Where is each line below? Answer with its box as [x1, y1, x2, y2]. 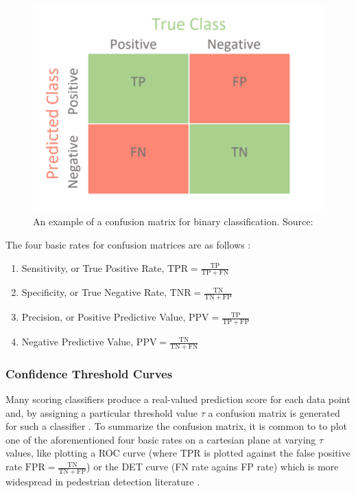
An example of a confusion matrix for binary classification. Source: [33, 214, 313, 229]
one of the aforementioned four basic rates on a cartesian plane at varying [5, 432, 316, 446]
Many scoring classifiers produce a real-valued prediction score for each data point [5, 392, 351, 406]
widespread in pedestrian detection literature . [5, 474, 200, 488]
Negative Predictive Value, [21, 334, 134, 349]
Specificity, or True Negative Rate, [21, 285, 167, 299]
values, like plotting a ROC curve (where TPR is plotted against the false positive [5, 446, 351, 460]
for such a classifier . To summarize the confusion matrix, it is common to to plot [5, 419, 347, 433]
